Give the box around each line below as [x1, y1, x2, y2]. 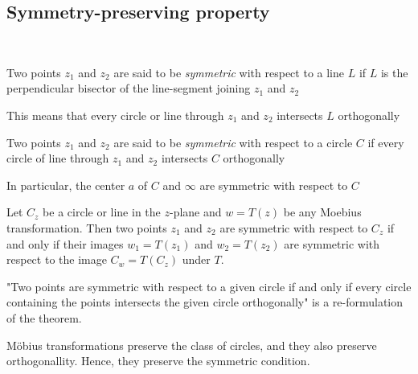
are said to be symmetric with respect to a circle [113, 134, 353, 150]
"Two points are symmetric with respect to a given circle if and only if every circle [6, 277, 412, 294]
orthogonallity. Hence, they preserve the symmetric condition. [6, 352, 310, 369]
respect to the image [6, 251, 107, 268]
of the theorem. [6, 309, 82, 326]
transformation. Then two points [6, 219, 167, 236]
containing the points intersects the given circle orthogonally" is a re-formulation [6, 294, 404, 310]
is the [380, 64, 408, 80]
